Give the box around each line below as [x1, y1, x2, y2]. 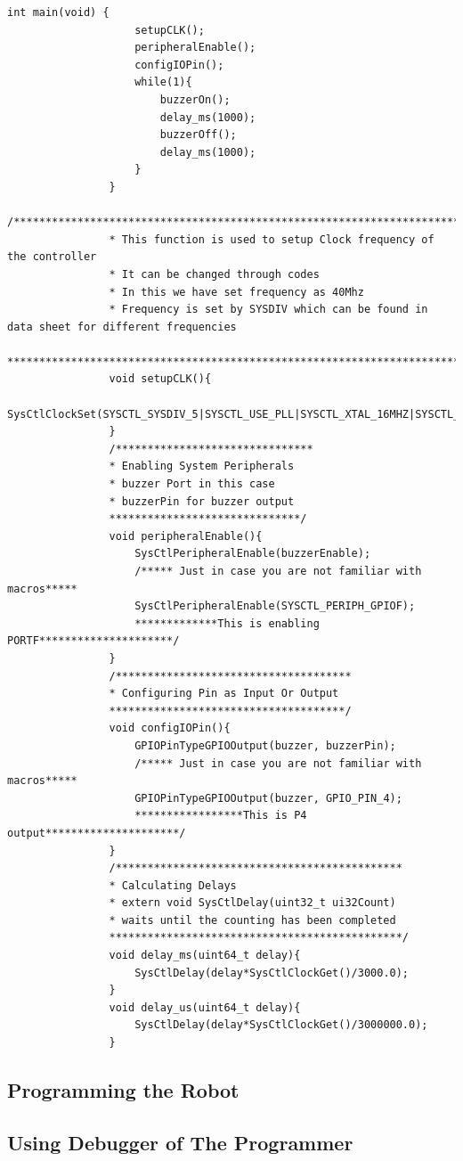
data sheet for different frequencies [7, 320, 237, 333]
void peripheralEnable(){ [109, 529, 263, 543]
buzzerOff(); [159, 128, 237, 142]
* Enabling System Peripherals [109, 460, 295, 473]
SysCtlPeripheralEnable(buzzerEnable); [134, 547, 371, 560]
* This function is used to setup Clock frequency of [109, 233, 435, 246]
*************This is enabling [134, 617, 320, 630]
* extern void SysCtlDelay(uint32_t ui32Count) [109, 896, 396, 910]
